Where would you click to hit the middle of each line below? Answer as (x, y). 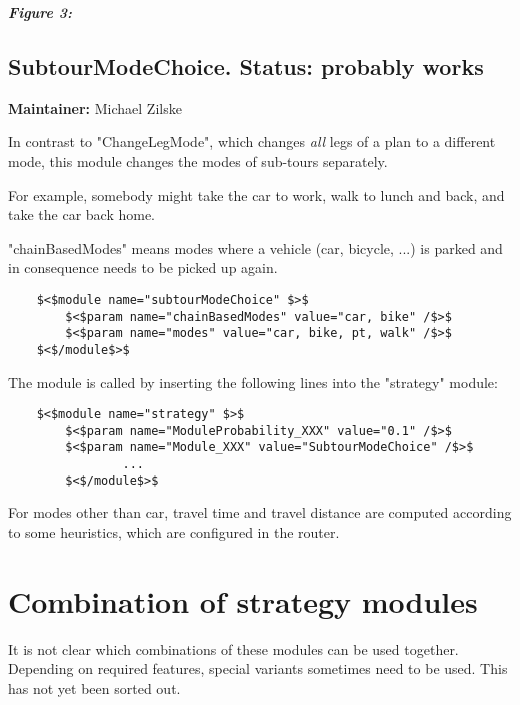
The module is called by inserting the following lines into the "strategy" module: (253, 381)
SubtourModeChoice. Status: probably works (246, 65)
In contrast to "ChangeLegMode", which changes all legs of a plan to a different (252, 141)
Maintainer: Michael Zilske (95, 107)
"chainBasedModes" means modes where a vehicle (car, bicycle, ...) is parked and (255, 247)
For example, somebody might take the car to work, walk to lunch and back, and (256, 194)
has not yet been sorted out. (94, 687)
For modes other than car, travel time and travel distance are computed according (260, 512)
